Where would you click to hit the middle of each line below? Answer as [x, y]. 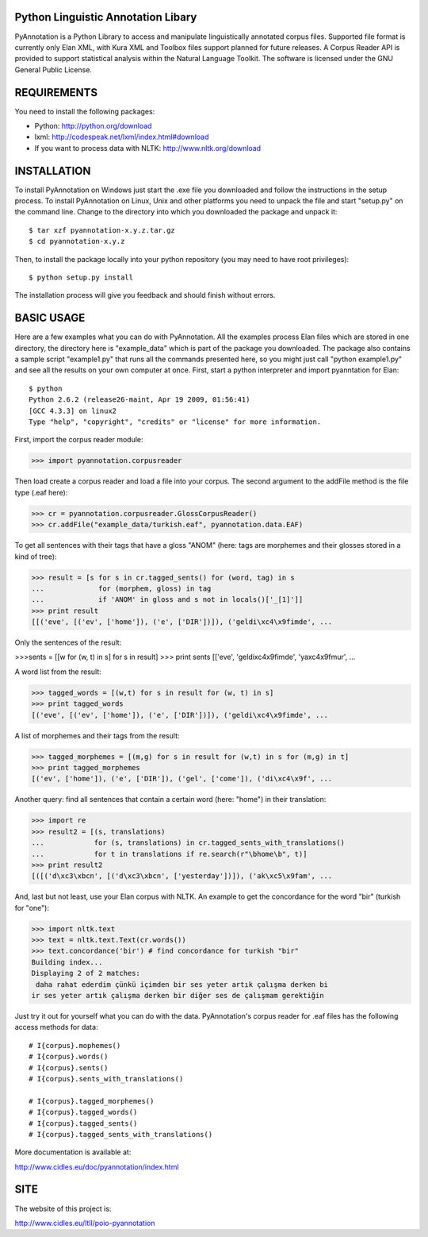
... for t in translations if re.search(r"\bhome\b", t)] [169, 854]
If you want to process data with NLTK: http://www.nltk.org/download [148, 148]
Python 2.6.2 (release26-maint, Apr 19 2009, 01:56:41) [139, 400]
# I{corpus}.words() [69, 1057]
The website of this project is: [63, 1208]
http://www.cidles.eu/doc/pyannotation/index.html [97, 1166]
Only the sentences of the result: [68, 642]
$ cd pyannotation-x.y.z [77, 241]
